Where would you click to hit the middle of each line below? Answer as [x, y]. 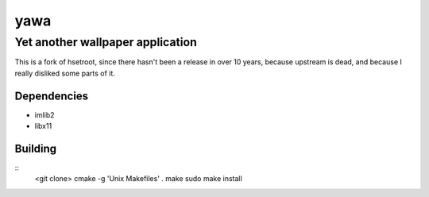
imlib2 [44, 114]
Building [36, 148]
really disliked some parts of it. [65, 73]
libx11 [43, 126]
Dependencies [52, 96]
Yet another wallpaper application [106, 42]
